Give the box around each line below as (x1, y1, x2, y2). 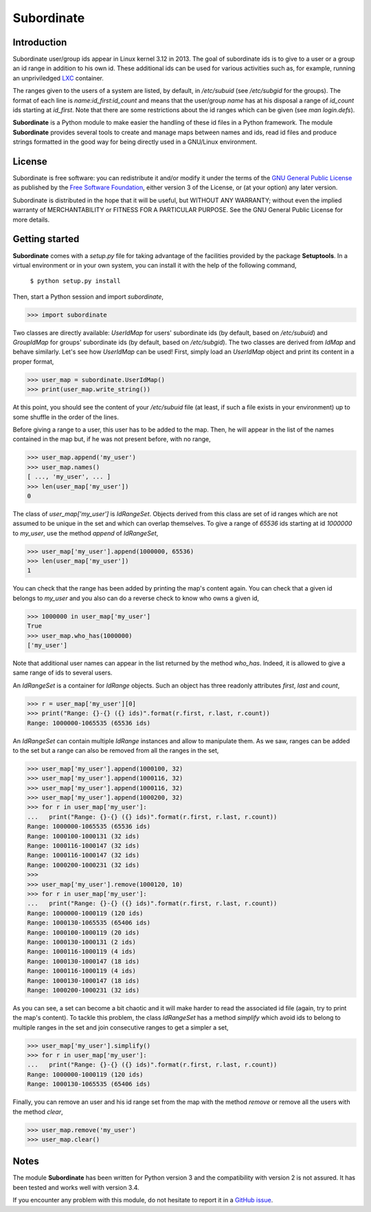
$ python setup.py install (30, 277, 121, 285)
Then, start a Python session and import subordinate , (12, 293, 164, 301)
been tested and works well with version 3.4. (12, 1183, 140, 1191)
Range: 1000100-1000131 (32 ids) (27, 832, 140, 840)
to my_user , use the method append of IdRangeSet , (12, 529, 159, 537)
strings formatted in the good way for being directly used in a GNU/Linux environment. (12, 138, 258, 146)
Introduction (12, 36, 67, 48)
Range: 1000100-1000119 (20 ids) (27, 928, 140, 936)
